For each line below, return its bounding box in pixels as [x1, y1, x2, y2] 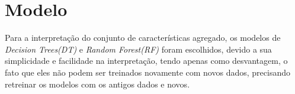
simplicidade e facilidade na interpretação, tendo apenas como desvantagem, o [5, 54, 288, 67]
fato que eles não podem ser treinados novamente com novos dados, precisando [5, 66, 290, 78]
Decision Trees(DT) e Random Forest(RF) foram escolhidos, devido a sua [5, 43, 272, 55]
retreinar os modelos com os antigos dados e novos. [5, 77, 190, 90]
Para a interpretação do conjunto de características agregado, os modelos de [5, 31, 281, 44]
